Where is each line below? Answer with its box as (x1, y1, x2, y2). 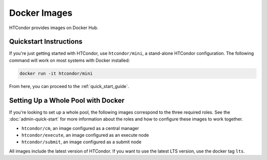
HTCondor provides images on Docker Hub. (9, 25, 98, 31)
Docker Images (9, 7, 73, 18)
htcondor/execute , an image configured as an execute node (21, 132, 149, 138)
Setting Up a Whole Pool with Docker (9, 96, 125, 105)
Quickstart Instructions (9, 38, 83, 46)
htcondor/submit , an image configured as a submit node (21, 139, 142, 145)
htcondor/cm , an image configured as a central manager (21, 125, 139, 131)
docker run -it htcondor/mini (19, 71, 93, 76)
